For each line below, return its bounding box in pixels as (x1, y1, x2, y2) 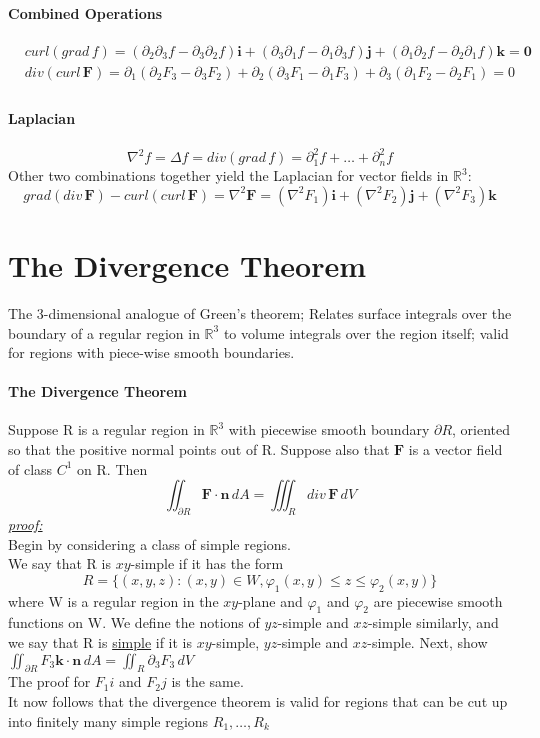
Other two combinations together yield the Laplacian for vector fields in (8, 165, 449, 186)
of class (8, 458, 53, 479)
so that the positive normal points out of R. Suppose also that (8, 439, 390, 460)
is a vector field (408, 439, 503, 460)
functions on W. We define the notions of (8, 612, 260, 633)
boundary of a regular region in (8, 322, 200, 343)
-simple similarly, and (367, 612, 499, 633)
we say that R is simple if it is (8, 632, 193, 653)
